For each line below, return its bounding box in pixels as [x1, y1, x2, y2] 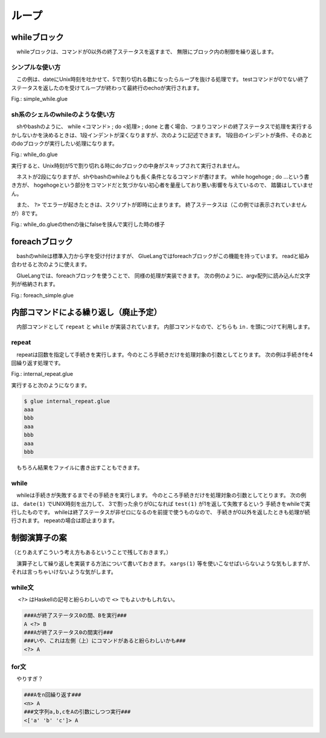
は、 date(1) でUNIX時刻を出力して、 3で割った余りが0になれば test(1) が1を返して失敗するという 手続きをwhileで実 [11, 500, 311, 507]
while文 [11, 583, 34, 592]
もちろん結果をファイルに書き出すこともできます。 [16, 464, 143, 471]
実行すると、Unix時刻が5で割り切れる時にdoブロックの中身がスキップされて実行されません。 [11, 162, 243, 169]
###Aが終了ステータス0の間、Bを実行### [24, 612, 127, 619]
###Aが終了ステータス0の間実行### [24, 629, 113, 636]
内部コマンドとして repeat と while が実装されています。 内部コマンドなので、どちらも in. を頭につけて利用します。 [16, 323, 313, 331]
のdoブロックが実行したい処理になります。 [11, 140, 118, 147]
